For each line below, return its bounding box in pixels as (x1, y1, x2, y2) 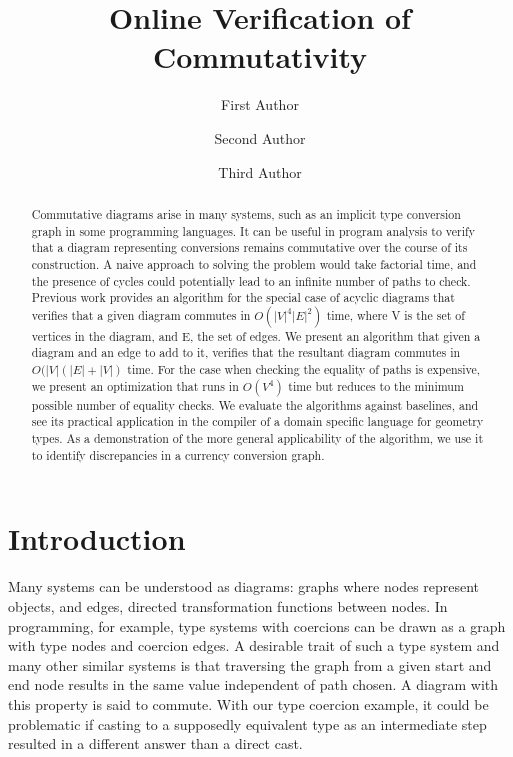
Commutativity (152, 36, 368, 77)
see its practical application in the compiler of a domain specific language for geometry (31, 413, 484, 430)
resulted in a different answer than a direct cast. (8, 733, 303, 754)
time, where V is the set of (326, 306, 465, 323)
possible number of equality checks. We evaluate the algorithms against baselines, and (31, 396, 479, 413)
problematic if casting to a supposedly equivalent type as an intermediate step (8, 713, 487, 734)
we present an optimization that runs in (31, 377, 239, 394)
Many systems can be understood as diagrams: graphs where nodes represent (8, 576, 480, 597)
